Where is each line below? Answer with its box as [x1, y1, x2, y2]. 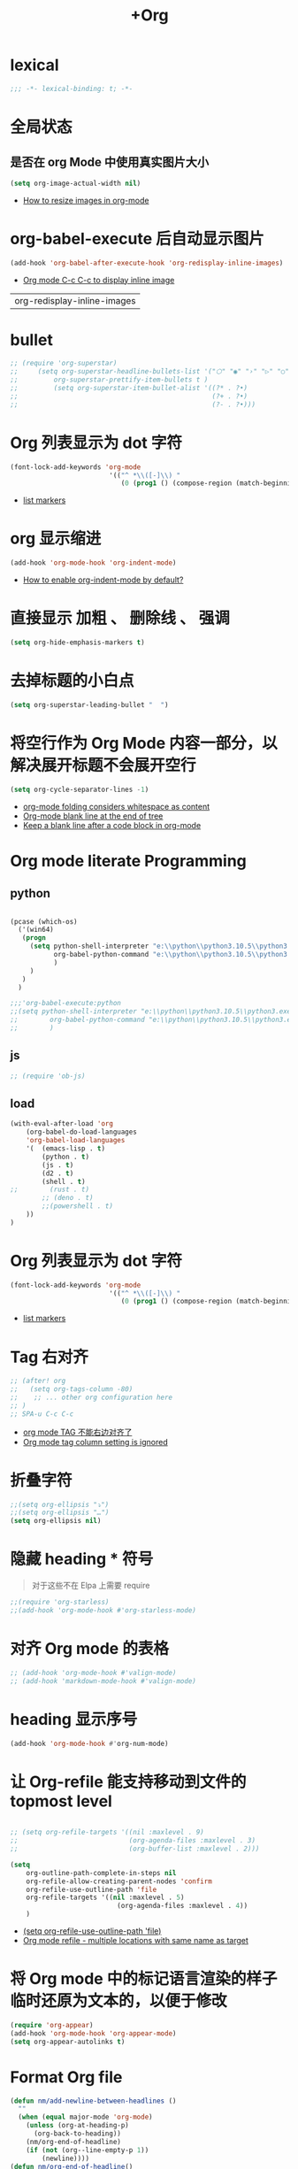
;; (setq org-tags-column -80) [10, 1385, 134, 1394]
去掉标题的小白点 [10, 671, 135, 691]
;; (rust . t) [10, 1185, 90, 1195]
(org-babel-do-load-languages [26, 1127, 138, 1137]
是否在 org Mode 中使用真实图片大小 [10, 155, 210, 170]
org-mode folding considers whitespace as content [22, 801, 210, 811]
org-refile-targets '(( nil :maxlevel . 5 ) [26, 1893, 185, 1903]
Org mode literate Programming [10, 850, 247, 871]
